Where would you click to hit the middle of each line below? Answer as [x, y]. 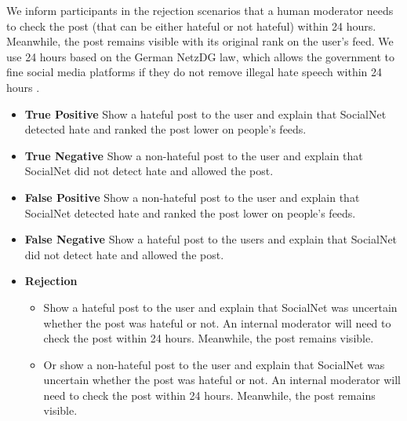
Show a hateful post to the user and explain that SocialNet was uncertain [220, 307]
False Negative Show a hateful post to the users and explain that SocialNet [211, 239]
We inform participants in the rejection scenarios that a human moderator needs [200, 10]
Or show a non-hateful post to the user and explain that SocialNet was [214, 364]
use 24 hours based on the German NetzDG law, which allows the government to [201, 56]
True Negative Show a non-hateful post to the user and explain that [194, 155]
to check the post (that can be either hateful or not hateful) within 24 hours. [191, 26]
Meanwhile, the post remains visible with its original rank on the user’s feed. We [200, 41]
